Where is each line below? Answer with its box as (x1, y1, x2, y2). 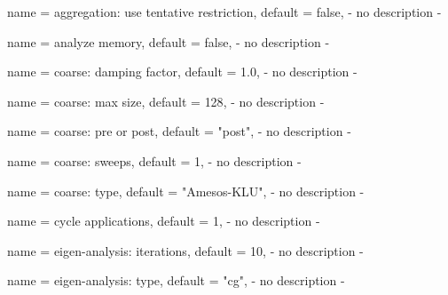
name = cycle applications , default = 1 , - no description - (7, 211, 320, 230)
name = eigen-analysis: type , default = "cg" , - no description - (7, 271, 345, 290)
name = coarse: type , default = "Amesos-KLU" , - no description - (7, 181, 365, 200)
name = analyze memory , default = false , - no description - (7, 32, 330, 51)
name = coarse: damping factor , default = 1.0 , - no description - (7, 62, 358, 81)
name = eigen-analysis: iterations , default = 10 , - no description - (7, 241, 364, 259)
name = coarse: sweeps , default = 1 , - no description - (7, 151, 302, 170)
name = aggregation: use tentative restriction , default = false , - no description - (7, 3, 442, 20)
